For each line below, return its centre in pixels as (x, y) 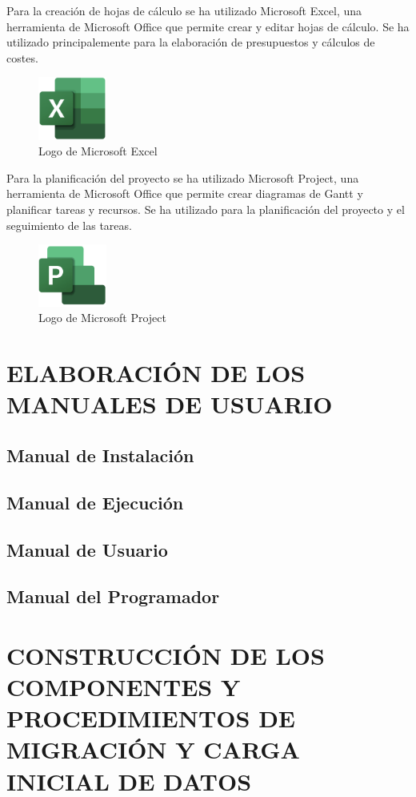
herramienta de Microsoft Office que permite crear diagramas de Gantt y (185, 193)
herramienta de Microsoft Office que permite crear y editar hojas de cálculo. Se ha (208, 26)
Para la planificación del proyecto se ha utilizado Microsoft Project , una (183, 177)
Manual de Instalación (100, 455)
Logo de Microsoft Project (102, 318)
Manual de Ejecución (95, 502)
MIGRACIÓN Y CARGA (153, 749)
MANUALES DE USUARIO (170, 404)
